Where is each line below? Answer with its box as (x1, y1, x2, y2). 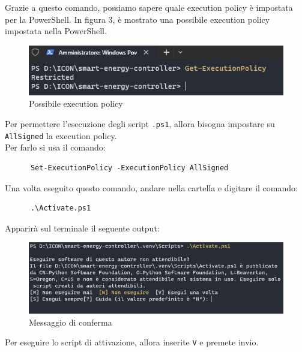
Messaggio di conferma (29, 315, 112, 328)
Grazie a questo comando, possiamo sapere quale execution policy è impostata (5, 1, 293, 13)
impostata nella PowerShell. (5, 25, 107, 37)
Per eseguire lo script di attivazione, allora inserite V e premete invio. (5, 336, 259, 348)
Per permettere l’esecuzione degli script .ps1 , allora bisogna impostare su (5, 118, 275, 130)
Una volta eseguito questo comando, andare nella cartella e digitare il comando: (5, 181, 298, 194)
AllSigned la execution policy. (5, 129, 117, 142)
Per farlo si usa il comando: (5, 141, 106, 154)
